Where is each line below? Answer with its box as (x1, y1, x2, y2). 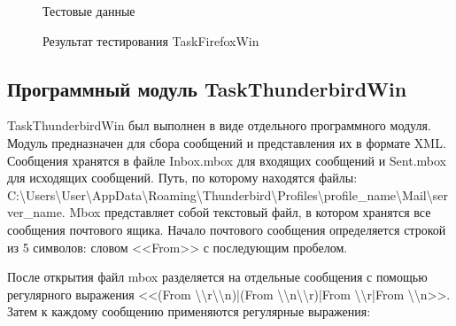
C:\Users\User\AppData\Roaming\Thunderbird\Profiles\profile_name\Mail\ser (7, 185, 448, 204)
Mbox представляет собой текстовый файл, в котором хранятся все (69, 203, 431, 221)
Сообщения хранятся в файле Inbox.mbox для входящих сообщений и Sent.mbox (7, 151, 447, 169)
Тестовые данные (43, 2, 135, 19)
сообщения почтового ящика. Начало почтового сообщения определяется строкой (7, 220, 446, 238)
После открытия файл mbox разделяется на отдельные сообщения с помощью (7, 268, 428, 286)
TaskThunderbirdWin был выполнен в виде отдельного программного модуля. (7, 116, 431, 135)
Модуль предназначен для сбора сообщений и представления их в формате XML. (7, 133, 446, 151)
